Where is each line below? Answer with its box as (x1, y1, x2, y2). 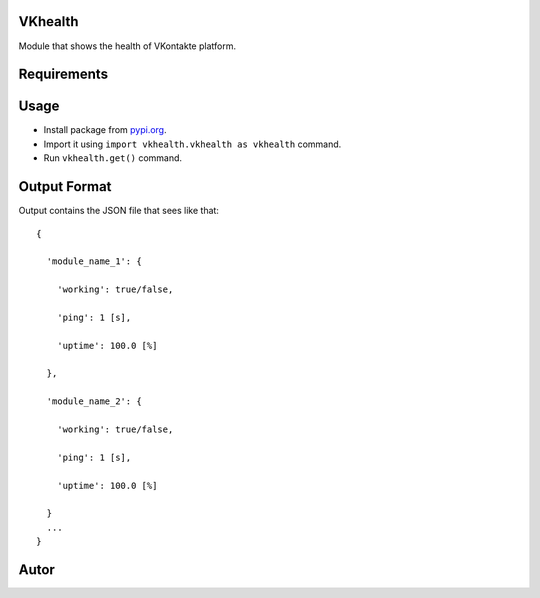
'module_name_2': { (46, 396, 142, 407)
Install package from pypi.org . (43, 124, 167, 136)
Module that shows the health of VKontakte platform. (18, 40, 237, 52)
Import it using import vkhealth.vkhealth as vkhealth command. (43, 138, 342, 150)
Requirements (18, 66, 109, 83)
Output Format (18, 178, 112, 195)
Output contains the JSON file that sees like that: (18, 205, 220, 217)
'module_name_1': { (46, 256, 142, 267)
